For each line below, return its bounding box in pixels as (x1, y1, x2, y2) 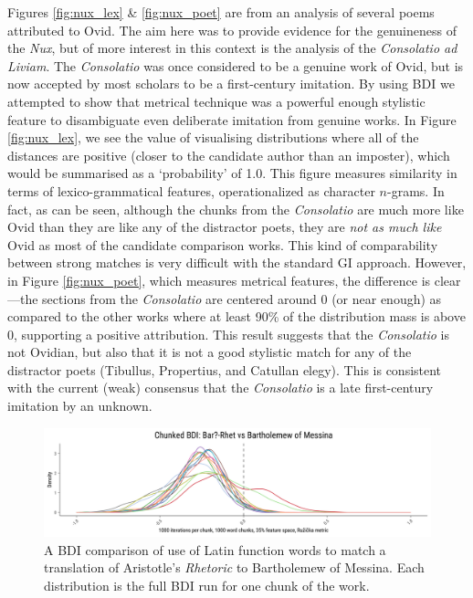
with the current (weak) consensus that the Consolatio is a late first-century (7, 378, 434, 397)
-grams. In (387, 181, 445, 200)
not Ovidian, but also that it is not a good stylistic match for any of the (7, 342, 412, 362)
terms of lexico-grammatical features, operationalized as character (7, 181, 375, 200)
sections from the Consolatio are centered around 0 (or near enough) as (42, 289, 442, 308)
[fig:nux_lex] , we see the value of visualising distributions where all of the (7, 128, 419, 147)
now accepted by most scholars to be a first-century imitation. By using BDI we (7, 74, 455, 93)
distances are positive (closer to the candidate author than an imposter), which (7, 145, 450, 164)
